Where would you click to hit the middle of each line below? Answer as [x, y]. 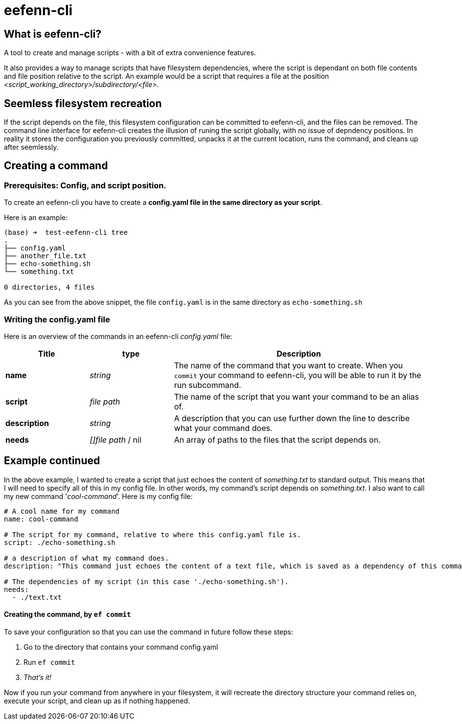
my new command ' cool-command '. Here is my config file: [98, 496]
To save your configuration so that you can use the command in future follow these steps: [149, 632]
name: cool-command [41, 519]
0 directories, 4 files [49, 287]
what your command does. [223, 428]
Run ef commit [49, 662]
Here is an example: [36, 218]
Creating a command [56, 166]
